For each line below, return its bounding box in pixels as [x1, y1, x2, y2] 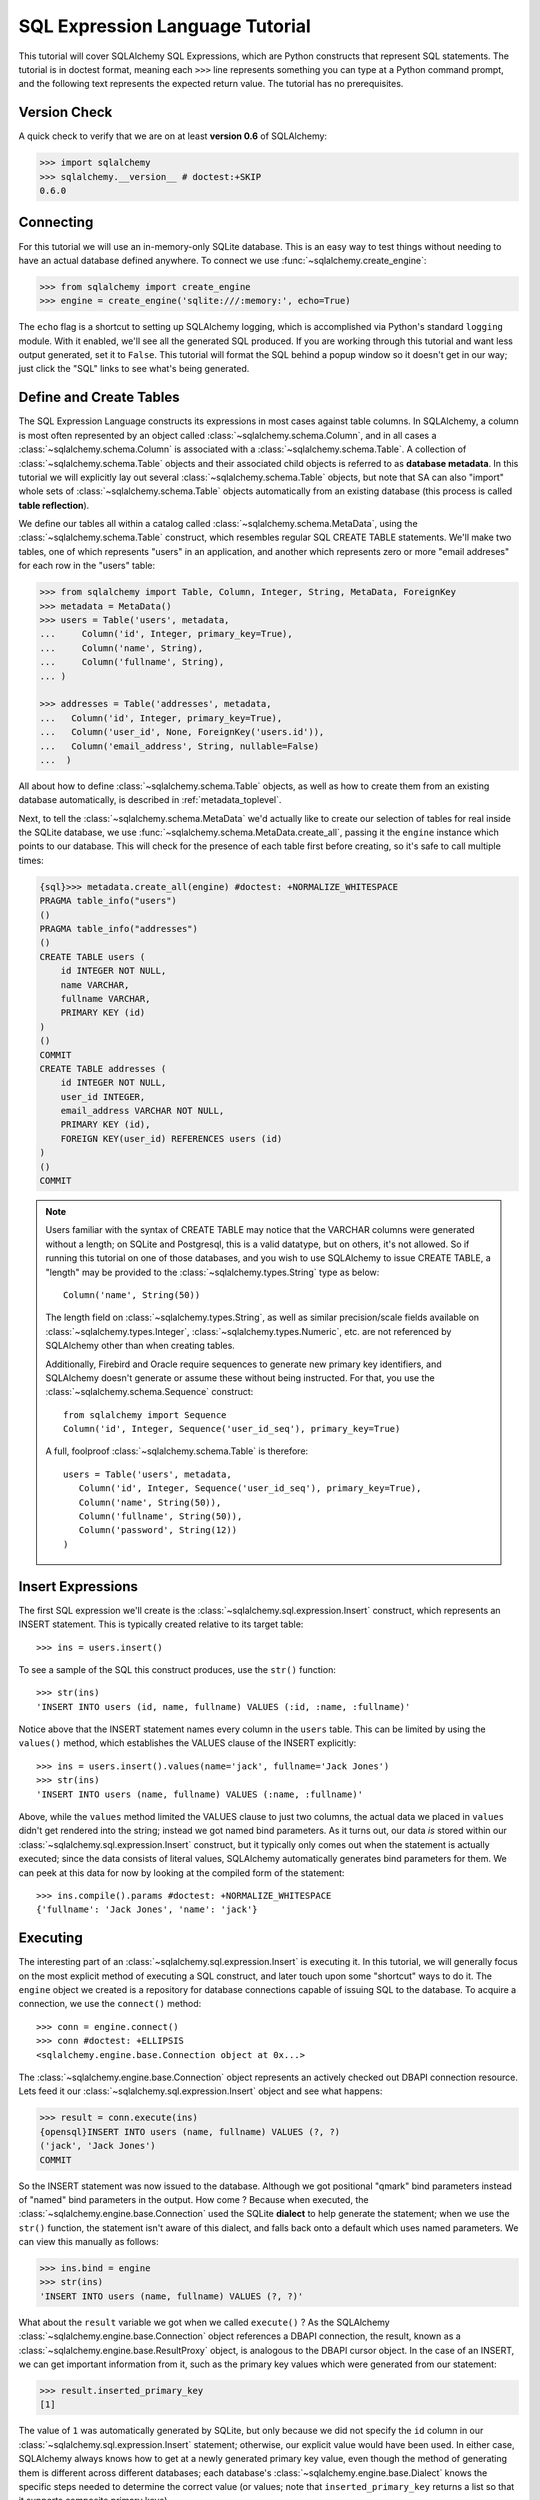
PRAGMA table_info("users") [39, 895, 177, 907]
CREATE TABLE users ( [39, 951, 146, 962]
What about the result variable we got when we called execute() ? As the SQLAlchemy [18, 2316, 390, 2328]
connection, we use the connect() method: [18, 1998, 202, 2010]
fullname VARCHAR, [60, 993, 151, 1004]
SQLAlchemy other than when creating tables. [45, 1340, 235, 1352]
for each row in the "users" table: [18, 560, 156, 572]
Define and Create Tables [18, 389, 180, 406]
